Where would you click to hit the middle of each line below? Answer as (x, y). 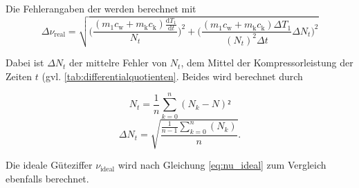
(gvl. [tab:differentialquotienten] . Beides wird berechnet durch (172, 76)
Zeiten (19, 76)
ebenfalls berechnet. (47, 178)
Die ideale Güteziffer (49, 165)
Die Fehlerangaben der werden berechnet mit (101, 8)
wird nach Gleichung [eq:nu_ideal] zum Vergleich (222, 165)
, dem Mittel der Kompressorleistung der (267, 63)
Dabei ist (25, 63)
